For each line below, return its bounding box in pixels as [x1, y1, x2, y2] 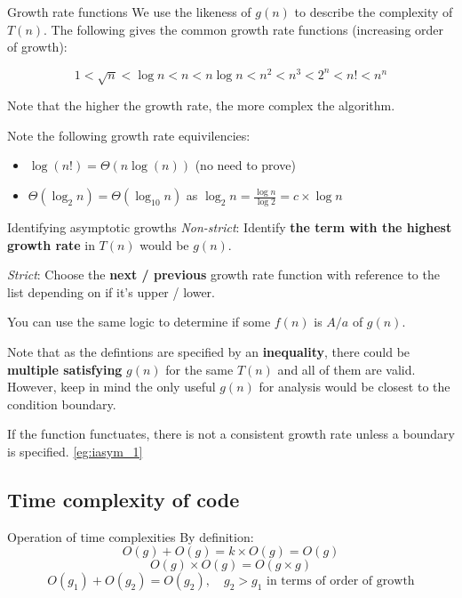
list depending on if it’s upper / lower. [7, 282, 215, 301]
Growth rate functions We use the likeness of [7, 3, 251, 20]
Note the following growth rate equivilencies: [7, 125, 251, 144]
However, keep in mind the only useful [7, 377, 216, 396]
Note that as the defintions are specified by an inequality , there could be [7, 343, 410, 360]
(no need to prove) [195, 156, 296, 174]
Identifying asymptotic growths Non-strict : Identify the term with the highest [7, 218, 452, 237]
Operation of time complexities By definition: [7, 527, 254, 545]
